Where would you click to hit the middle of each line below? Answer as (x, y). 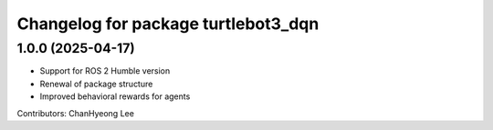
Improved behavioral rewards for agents (115, 96)
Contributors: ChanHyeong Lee (75, 113)
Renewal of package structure (96, 84)
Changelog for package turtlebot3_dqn (168, 24)
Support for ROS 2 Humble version (105, 71)
